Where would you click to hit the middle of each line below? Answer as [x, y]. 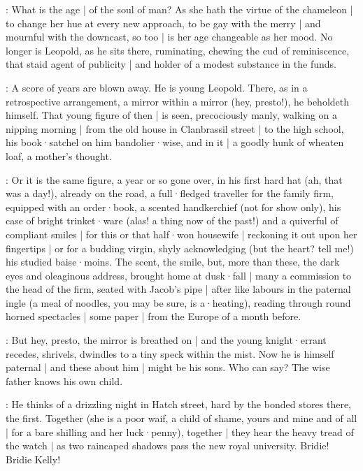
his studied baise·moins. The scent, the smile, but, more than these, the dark [173, 262]
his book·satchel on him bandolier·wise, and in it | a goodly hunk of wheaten [175, 142]
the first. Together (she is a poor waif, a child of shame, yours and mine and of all [181, 418]
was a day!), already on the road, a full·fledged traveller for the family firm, [170, 193]
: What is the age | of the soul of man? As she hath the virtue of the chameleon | [179, 9]
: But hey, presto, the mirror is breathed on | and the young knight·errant [166, 340]
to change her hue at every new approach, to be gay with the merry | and [163, 23]
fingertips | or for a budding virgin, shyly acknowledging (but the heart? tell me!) [180, 248]
